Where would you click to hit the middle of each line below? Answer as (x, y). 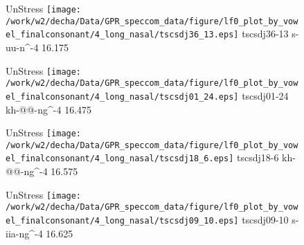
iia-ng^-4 (24, 233)
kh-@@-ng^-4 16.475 (49, 109)
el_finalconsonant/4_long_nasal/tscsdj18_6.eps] (120, 159)
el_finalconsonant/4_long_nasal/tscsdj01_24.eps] (122, 97)
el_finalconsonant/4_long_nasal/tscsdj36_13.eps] (122, 35)
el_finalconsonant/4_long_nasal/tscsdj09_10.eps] (122, 221)
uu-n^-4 (22, 47)
